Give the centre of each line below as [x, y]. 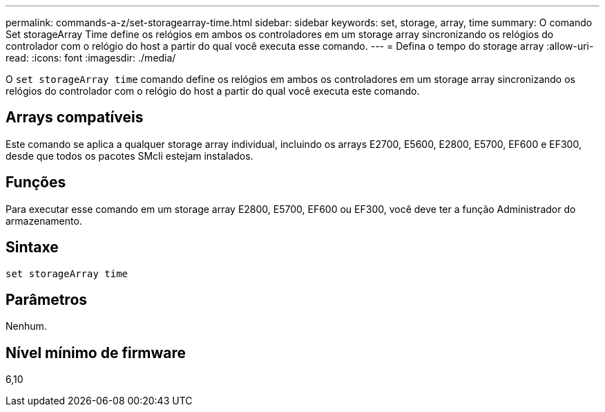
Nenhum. [26, 326]
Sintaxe [32, 247]
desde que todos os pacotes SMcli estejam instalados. [129, 156]
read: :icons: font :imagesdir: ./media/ [91, 58]
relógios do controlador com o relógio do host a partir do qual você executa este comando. [213, 91]
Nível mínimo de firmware [96, 353]
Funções [36, 182]
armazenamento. [44, 221]
